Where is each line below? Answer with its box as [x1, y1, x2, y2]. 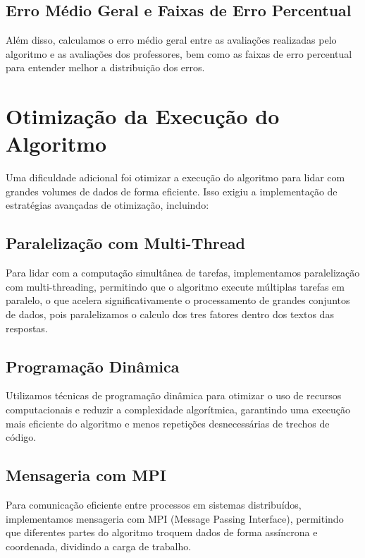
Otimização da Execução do [6, 102, 280, 131]
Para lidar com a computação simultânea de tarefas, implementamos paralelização [6, 265, 360, 280]
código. [6, 430, 37, 444]
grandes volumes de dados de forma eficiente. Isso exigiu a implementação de [6, 183, 338, 198]
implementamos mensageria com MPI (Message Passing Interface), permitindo [6, 511, 344, 526]
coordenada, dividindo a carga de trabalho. [6, 538, 192, 553]
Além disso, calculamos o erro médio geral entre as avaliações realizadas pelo [6, 32, 337, 47]
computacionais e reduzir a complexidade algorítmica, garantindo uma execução [6, 402, 351, 417]
